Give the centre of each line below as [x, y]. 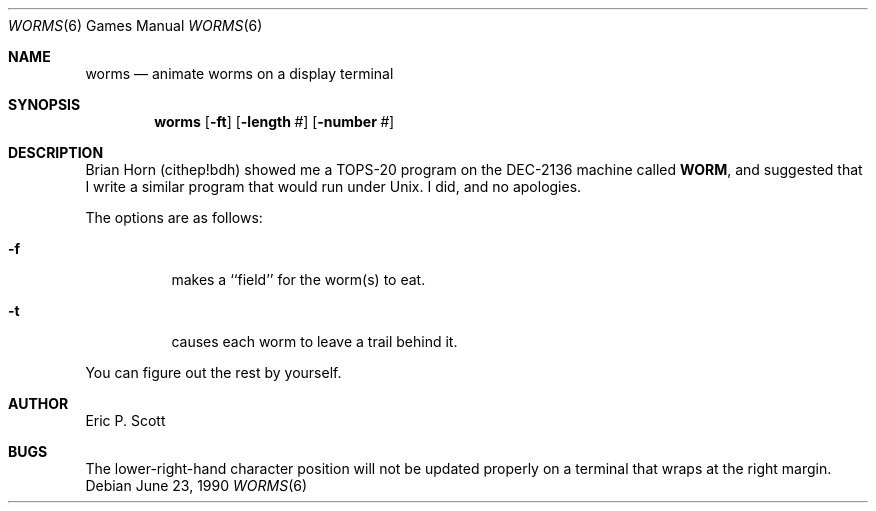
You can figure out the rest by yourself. [213, 372]
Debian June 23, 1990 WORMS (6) [196, 485]
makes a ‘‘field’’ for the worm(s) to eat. [298, 279]
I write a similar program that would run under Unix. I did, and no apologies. [333, 186]
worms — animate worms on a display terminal [239, 73]
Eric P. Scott [125, 420]
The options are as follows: [174, 217]
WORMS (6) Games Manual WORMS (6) [135, 25]
